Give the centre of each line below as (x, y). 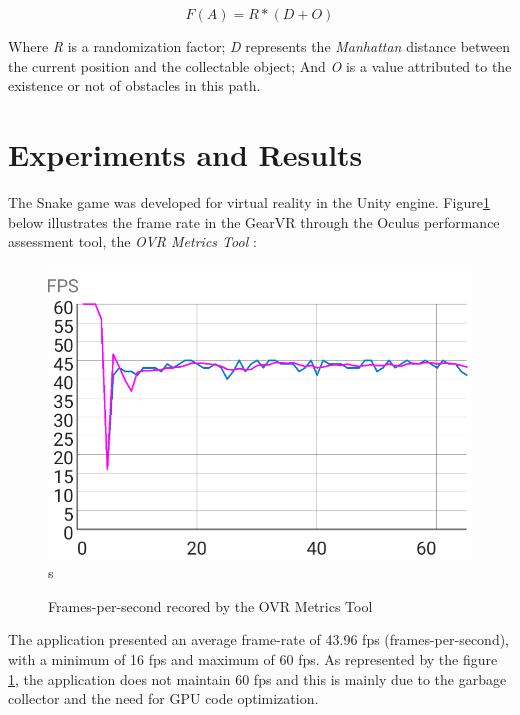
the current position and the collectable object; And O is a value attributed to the (260, 65)
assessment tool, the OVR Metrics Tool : (132, 241)
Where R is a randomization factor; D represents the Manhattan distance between (259, 46)
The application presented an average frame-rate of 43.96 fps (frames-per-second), (259, 639)
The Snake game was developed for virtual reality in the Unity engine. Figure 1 (249, 201)
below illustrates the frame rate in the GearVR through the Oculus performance (254, 221)
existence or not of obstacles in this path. (134, 85)
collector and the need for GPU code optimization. (163, 698)
